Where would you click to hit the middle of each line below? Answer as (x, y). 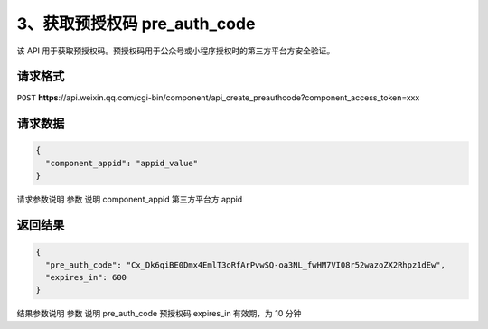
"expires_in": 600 (86, 277)
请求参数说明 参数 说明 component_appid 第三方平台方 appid (130, 200)
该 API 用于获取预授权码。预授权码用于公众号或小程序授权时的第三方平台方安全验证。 (176, 51)
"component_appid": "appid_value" (122, 163)
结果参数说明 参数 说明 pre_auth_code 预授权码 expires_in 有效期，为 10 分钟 (159, 314)
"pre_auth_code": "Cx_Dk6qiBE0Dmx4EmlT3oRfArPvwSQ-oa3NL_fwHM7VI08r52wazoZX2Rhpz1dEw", (246, 265)
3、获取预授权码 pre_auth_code (136, 23)
